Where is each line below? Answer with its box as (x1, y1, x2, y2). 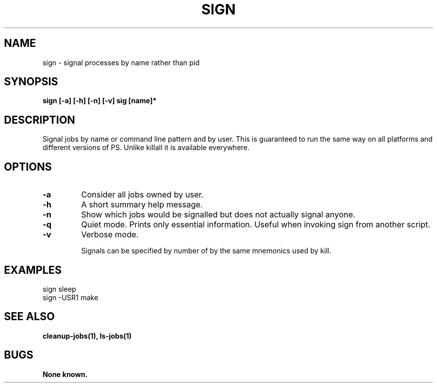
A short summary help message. (81, 199, 203, 210)
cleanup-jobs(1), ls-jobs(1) (42, 331, 132, 340)
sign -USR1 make (42, 293, 99, 302)
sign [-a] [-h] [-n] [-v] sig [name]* (42, 96, 157, 105)
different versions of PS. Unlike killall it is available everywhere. (42, 143, 250, 152)
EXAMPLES (4, 263, 62, 276)
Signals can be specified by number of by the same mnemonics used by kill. (81, 246, 331, 255)
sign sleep (42, 284, 76, 293)
